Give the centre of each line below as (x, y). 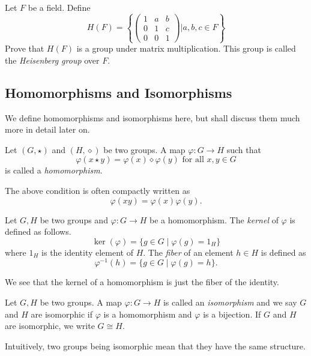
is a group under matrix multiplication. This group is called (186, 48)
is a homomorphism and (148, 314)
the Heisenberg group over (52, 60)
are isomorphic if (62, 314)
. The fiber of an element (188, 252)
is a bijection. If (232, 314)
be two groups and (74, 219)
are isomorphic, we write (50, 326)
